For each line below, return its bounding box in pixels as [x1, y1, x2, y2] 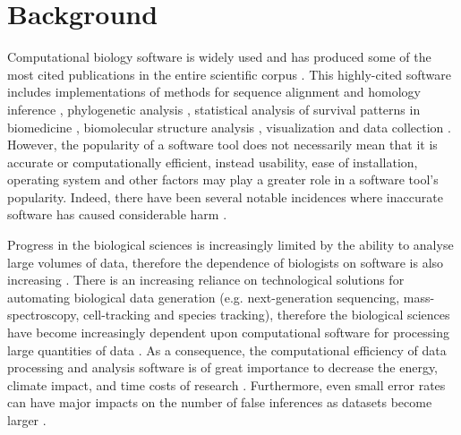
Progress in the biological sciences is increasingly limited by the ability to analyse [7, 235, 454, 254]
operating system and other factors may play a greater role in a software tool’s [7, 170, 439, 189]
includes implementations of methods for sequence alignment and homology [7, 82, 421, 101]
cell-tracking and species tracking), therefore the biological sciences [82, 305, 450, 324]
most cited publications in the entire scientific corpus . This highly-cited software [7, 64, 452, 83]
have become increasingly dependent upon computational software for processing [7, 323, 449, 342]
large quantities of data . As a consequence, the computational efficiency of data [7, 340, 447, 359]
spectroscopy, [7, 305, 80, 324]
